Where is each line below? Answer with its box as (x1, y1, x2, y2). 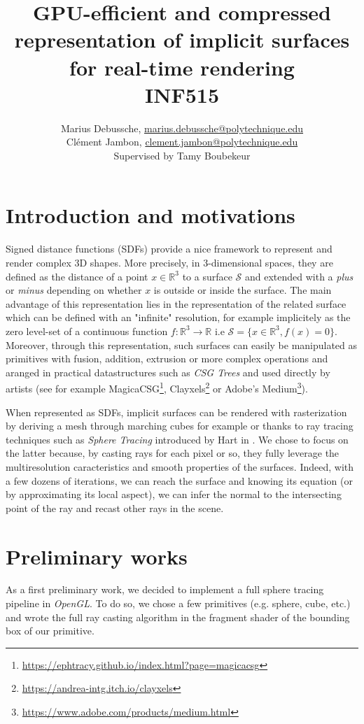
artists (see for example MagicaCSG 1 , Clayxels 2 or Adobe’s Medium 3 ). (6, 379, 308, 395)
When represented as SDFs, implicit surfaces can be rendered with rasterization (6, 404, 347, 419)
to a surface (182, 269, 232, 283)
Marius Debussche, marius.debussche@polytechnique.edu (60, 120, 304, 135)
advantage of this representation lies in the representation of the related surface (6, 296, 346, 311)
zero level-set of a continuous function (6, 323, 168, 338)
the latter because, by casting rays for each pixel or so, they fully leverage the (6, 446, 339, 460)
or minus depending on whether (6, 283, 142, 297)
